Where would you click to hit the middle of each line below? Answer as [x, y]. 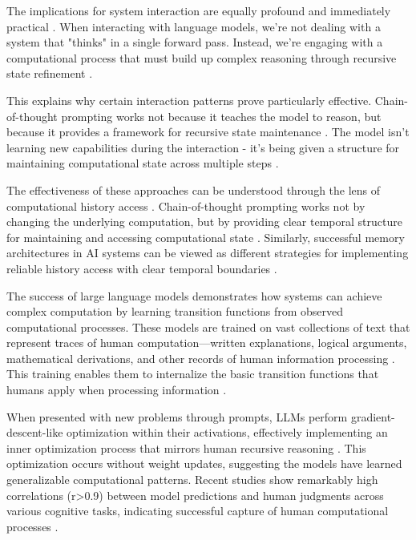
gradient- [373, 416]
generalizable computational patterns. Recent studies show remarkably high [192, 480]
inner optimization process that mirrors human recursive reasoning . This [186, 447]
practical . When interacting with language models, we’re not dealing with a [194, 26]
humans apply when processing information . [117, 390]
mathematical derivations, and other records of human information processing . [201, 358]
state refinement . [50, 73]
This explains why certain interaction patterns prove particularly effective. [189, 100]
